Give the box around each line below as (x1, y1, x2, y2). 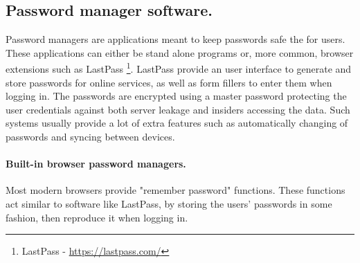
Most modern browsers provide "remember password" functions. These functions (6, 183, 345, 197)
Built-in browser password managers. (6, 156, 186, 171)
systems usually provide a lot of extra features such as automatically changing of (6, 116, 348, 130)
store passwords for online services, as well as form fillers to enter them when (6, 75, 332, 89)
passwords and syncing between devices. (6, 129, 175, 144)
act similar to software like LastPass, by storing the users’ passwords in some (6, 197, 332, 210)
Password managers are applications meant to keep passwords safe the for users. (6, 32, 345, 46)
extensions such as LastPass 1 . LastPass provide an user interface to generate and (6, 60, 352, 76)
